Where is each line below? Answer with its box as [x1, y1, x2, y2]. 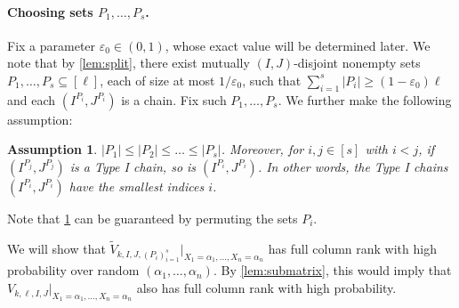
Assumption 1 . [7, 140, 98, 158]
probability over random [7, 261, 140, 280]
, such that [242, 70, 302, 89]
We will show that [7, 239, 106, 257]
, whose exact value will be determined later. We [165, 36, 431, 54]
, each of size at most [100, 70, 215, 89]
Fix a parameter [7, 36, 96, 54]
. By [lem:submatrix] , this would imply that [213, 261, 452, 280]
